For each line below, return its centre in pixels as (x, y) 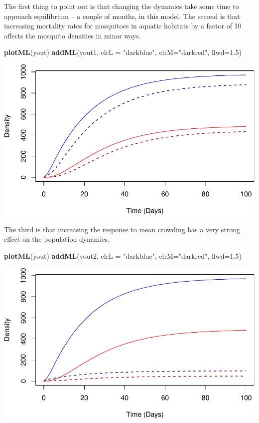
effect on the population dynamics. (57, 239)
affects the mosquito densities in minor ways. (72, 35)
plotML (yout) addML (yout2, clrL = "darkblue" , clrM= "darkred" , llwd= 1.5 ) (123, 256)
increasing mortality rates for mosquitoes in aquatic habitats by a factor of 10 (123, 26)
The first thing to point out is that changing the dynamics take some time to (122, 6)
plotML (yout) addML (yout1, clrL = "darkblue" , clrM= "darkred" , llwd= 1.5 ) (123, 52)
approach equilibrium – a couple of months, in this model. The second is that (122, 16)
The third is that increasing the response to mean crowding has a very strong (122, 229)
